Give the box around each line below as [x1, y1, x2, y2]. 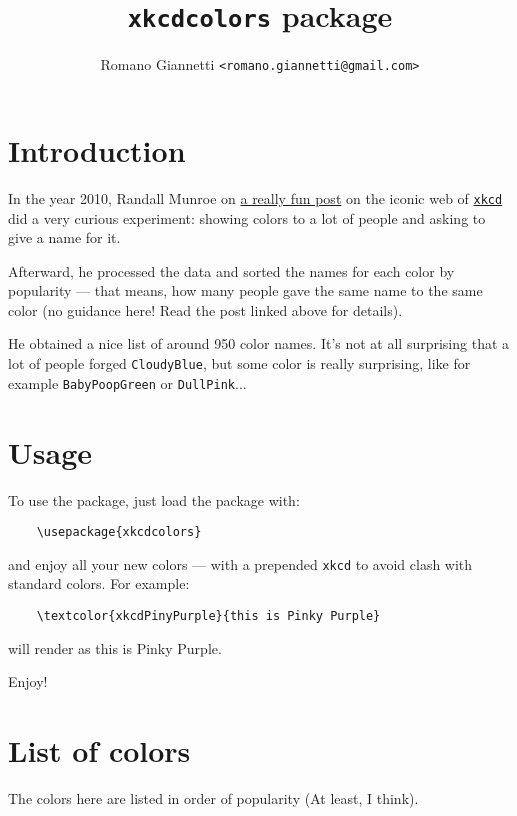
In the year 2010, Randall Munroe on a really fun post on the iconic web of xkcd [8, 187, 503, 208]
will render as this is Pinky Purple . [8, 637, 222, 658]
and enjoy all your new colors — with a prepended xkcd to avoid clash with [8, 553, 473, 574]
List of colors [8, 730, 191, 771]
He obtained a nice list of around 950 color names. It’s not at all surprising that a [8, 333, 510, 354]
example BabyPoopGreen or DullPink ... [8, 372, 247, 393]
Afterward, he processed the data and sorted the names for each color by [8, 260, 455, 281]
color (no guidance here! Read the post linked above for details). [8, 299, 403, 320]
